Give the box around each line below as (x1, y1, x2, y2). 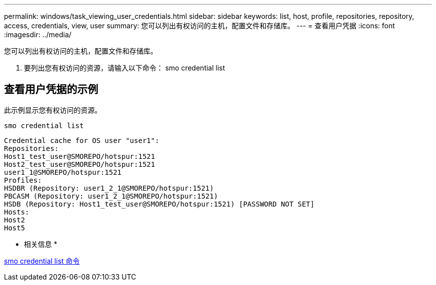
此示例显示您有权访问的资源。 (4, 105, 102, 114)
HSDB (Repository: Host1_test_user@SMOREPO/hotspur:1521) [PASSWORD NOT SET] (4, 200, 315, 208)
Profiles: (4, 176, 42, 184)
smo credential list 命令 (4, 256, 80, 265)
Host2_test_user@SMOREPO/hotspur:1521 (4, 160, 155, 168)
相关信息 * (24, 239, 57, 248)
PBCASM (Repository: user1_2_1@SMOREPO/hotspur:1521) (4, 192, 218, 200)
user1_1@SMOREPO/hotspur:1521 (4, 168, 122, 176)
